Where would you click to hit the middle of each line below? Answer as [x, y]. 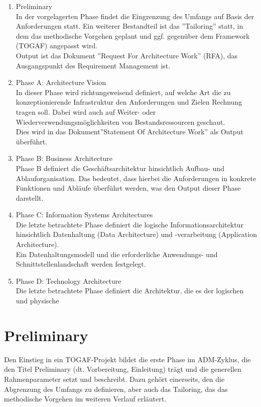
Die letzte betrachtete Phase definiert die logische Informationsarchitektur [129, 224]
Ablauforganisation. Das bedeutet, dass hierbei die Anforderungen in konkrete [136, 178]
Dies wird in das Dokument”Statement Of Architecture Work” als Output [129, 132]
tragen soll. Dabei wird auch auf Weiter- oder [86, 111]
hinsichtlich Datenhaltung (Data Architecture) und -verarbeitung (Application [136, 234]
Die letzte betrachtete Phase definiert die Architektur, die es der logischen [130, 291]
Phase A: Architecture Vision [61, 82]
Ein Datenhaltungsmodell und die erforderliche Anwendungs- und [117, 254]
